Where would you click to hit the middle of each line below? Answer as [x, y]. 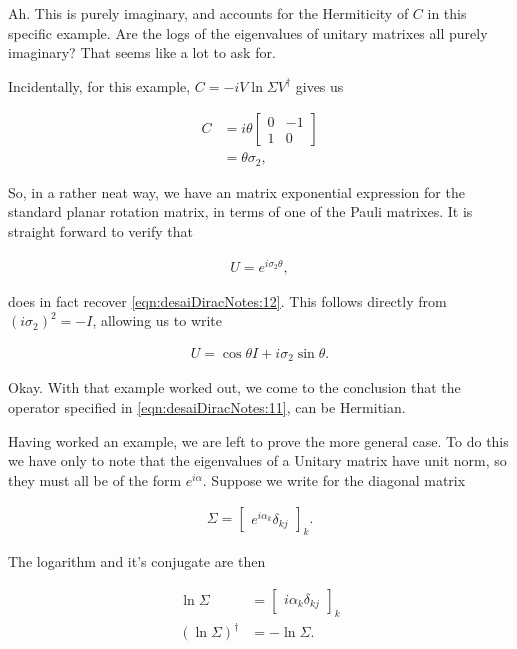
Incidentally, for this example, [99, 85]
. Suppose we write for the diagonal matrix [334, 479]
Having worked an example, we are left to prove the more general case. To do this [258, 440]
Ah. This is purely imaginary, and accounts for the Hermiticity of [208, 13]
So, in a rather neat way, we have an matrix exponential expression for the [236, 191]
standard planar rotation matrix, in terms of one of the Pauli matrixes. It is [240, 211]
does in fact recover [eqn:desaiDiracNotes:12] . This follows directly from [227, 300]
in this [447, 13]
